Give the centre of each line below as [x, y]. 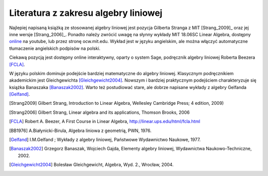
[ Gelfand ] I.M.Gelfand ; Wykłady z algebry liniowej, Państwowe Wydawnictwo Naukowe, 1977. [105, 140]
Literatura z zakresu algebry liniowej [86, 13]
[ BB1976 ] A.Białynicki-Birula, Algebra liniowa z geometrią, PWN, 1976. [80, 131]
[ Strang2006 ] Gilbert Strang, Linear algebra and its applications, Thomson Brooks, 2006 [100, 112]
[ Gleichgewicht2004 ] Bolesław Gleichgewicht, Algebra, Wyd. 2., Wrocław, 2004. [91, 165]
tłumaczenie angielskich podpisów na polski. [55, 48]
